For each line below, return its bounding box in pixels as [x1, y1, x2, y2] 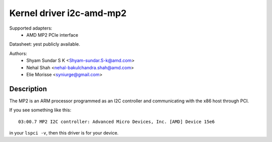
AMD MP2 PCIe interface [26, 32, 79, 38]
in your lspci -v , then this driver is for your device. [9, 129, 119, 135]
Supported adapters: [9, 25, 52, 31]
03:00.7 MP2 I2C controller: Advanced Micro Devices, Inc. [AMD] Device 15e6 [18, 118, 215, 124]
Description [9, 84, 47, 93]
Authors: [9, 50, 27, 56]
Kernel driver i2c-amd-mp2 [9, 8, 127, 19]
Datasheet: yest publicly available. [9, 41, 81, 47]
